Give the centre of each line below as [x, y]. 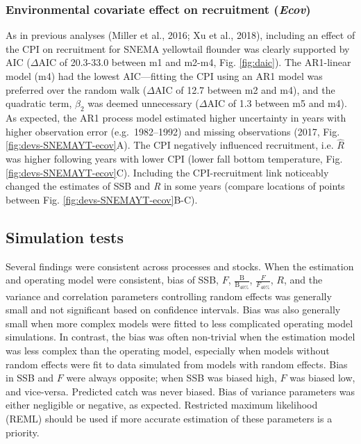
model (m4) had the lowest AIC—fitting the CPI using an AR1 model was [164, 76]
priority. [23, 432]
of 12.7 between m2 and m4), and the [255, 89]
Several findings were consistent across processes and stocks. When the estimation [180, 266]
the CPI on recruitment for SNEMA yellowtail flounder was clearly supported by [178, 48]
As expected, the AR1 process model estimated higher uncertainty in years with [176, 117]
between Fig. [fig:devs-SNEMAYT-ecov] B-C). [102, 199]
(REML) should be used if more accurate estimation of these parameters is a [169, 418]
